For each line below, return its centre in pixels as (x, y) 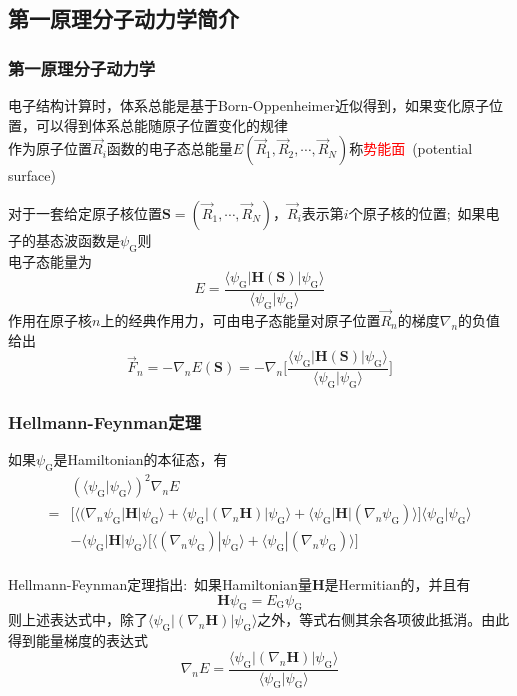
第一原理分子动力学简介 (123, 18)
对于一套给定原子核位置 (85, 212)
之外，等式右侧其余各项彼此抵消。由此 (383, 619)
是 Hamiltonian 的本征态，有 (140, 459)
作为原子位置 (50, 148)
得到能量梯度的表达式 (78, 640)
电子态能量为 (50, 260)
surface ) (32, 175)
